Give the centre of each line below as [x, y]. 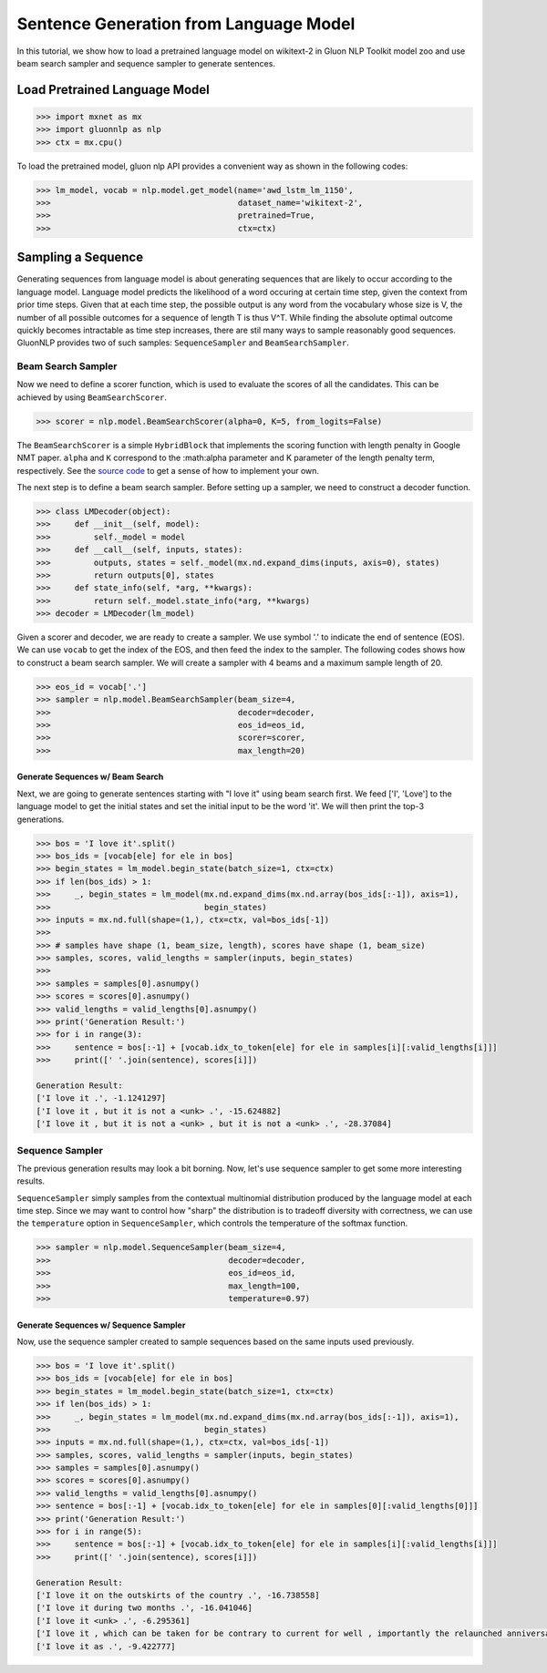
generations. [41, 819]
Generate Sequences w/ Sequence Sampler [101, 1325]
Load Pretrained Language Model [113, 90]
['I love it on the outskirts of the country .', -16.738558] [178, 1595]
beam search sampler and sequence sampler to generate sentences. [146, 63]
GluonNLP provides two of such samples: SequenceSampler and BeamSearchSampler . [183, 343]
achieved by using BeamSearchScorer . [92, 397]
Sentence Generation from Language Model [186, 24]
